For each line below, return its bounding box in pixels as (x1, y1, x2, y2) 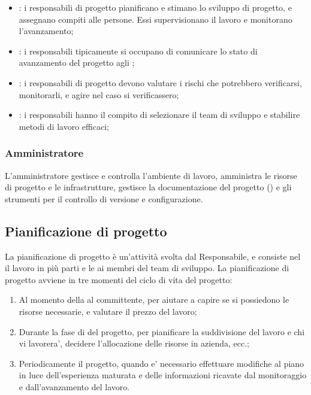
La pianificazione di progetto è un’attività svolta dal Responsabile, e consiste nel (5, 250, 301, 262)
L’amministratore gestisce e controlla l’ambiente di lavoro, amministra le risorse (5, 169, 297, 181)
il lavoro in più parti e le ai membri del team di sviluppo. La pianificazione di (5, 262, 289, 274)
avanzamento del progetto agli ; (19, 56, 135, 69)
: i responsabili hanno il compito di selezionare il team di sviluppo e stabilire (19, 108, 300, 121)
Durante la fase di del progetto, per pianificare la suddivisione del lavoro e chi (19, 325, 305, 338)
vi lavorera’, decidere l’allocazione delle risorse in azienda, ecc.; (19, 337, 249, 350)
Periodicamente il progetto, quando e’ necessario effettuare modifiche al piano (19, 357, 304, 369)
